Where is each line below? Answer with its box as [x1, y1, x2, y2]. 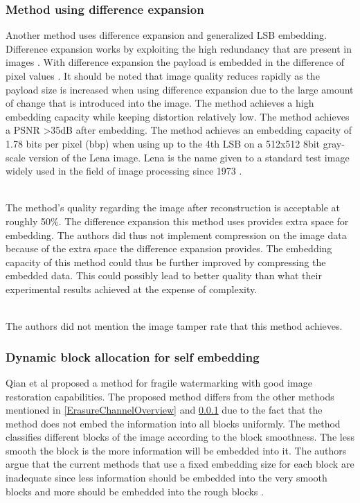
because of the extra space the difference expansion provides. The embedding [6, 241, 332, 256]
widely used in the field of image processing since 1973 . [6, 164, 242, 178]
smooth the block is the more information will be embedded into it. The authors [6, 443, 347, 457]
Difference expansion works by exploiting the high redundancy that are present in [6, 41, 352, 55]
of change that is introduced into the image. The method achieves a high [6, 96, 314, 110]
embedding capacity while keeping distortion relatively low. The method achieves [6, 109, 350, 123]
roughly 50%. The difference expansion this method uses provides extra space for [6, 213, 349, 228]
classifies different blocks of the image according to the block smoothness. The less [6, 430, 354, 444]
